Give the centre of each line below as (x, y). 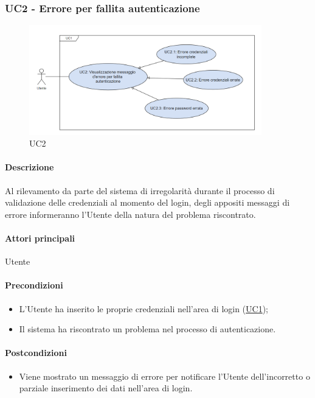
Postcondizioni (36, 353)
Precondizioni (34, 285)
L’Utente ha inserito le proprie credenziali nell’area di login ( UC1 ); (144, 308)
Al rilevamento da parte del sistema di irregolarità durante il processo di (140, 190)
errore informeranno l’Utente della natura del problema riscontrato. (130, 214)
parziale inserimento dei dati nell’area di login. (106, 388)
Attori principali (40, 238)
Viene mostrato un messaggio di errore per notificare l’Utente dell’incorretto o (164, 376)
